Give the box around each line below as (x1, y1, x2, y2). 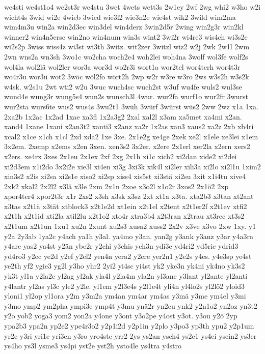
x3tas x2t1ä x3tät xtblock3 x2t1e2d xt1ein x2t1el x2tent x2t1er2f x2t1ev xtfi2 (4, 200, 247, 211)
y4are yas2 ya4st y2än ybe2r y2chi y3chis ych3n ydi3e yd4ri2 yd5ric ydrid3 (4, 241, 238, 251)
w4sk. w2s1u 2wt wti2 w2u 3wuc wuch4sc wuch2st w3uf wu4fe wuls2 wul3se (4, 81, 242, 92)
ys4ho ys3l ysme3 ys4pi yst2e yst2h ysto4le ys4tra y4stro (4, 340, 182, 351)
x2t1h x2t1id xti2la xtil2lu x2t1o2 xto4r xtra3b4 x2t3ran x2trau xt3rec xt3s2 (4, 211, 245, 221)
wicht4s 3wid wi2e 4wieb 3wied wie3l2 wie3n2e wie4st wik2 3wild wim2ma (4, 11, 236, 22)
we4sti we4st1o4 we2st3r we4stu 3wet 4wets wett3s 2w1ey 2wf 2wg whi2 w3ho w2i (4, 2, 261, 12)
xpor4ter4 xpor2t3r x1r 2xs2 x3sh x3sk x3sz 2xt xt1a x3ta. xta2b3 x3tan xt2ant (4, 191, 254, 201)
